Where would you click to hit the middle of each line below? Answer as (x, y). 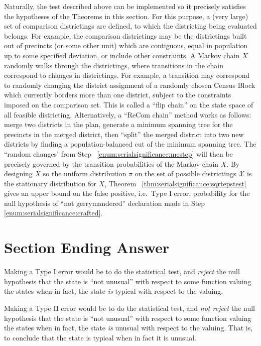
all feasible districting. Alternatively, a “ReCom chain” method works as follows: (128, 114)
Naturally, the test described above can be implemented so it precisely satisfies (125, 6)
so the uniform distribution (85, 174)
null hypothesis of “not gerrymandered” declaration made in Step (105, 203)
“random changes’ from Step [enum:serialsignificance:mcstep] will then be (118, 153)
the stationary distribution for (50, 183)
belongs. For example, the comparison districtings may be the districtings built (125, 35)
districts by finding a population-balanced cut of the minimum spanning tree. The (130, 144)
